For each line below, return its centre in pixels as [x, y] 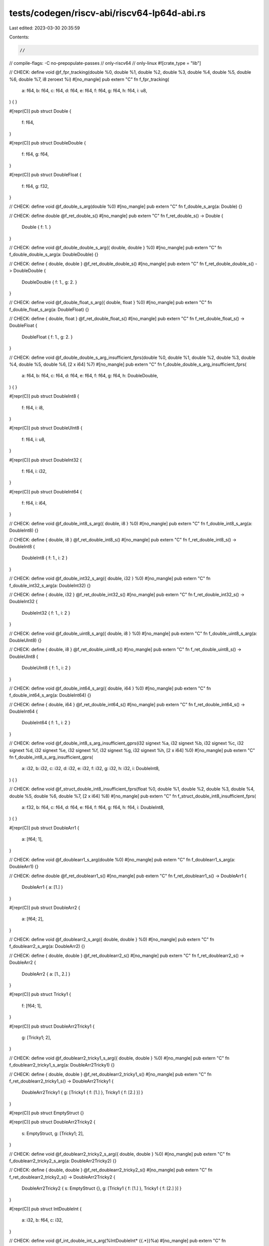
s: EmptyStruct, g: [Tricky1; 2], [53, 1133]
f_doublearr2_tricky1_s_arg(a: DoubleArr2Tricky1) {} [62, 1065]
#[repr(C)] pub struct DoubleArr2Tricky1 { [52, 1026]
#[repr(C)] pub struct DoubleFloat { [45, 175]
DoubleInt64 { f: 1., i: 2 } [46, 723]
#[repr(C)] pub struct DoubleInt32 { [46, 460]
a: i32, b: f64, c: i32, [42, 1220]
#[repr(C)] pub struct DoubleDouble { [48, 143]
